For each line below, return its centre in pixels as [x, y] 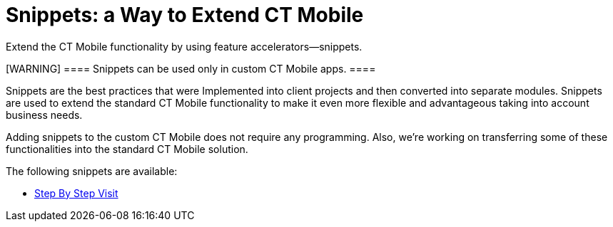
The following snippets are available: [92, 171]
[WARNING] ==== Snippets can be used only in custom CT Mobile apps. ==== [191, 68]
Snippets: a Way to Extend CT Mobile [185, 15]
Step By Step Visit [76, 193]
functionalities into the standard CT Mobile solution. [127, 149]
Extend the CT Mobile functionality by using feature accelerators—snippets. [184, 46]
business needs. [44, 115]
